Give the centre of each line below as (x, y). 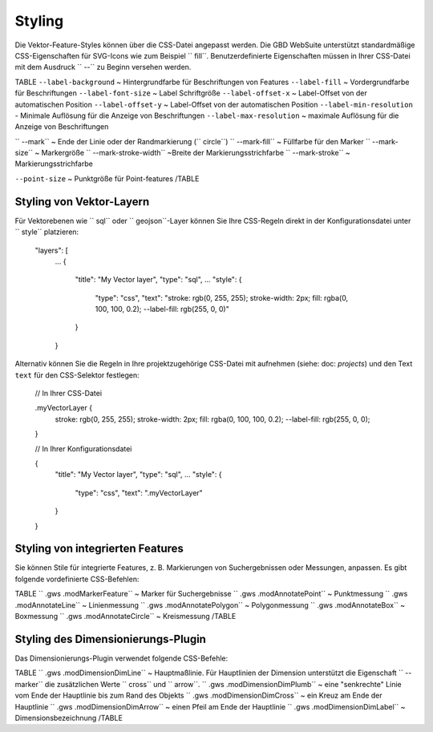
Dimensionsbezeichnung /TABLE (69, 718)
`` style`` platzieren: (47, 232)
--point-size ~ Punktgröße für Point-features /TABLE (107, 178)
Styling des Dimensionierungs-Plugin (110, 639)
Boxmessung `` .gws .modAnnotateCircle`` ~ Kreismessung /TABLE (125, 617)
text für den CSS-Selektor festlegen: (77, 375)
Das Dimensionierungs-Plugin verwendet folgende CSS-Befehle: (121, 658)
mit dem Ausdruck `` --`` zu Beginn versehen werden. (103, 67)
